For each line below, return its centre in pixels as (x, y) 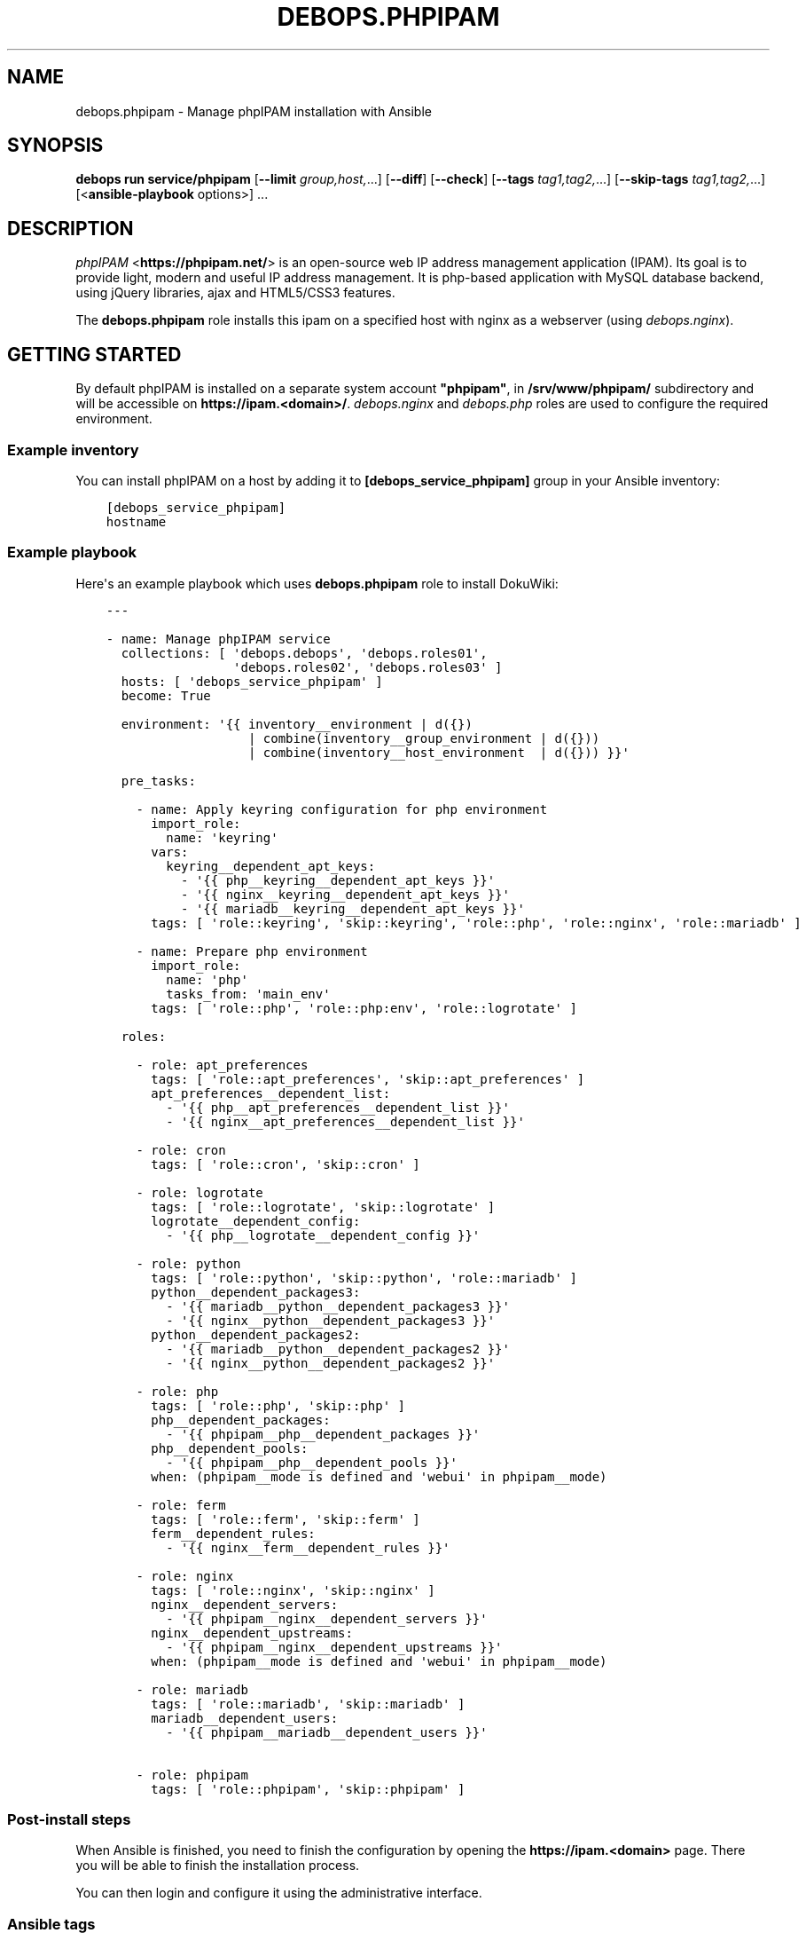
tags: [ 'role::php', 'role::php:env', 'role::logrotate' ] (364, 1008)
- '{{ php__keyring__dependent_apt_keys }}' (338, 880)
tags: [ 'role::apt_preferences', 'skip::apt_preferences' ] (368, 1079)
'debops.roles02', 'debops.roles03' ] (368, 667)
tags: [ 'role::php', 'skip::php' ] (278, 1405)
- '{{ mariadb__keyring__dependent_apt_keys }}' (353, 908)
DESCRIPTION (70, 228)
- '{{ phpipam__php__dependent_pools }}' (312, 1462)
